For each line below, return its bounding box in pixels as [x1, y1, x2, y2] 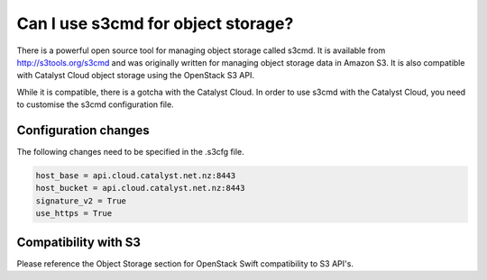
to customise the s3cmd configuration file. [16, 99, 175, 110]
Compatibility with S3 [16, 234, 142, 249]
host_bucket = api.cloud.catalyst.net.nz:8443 [35, 183, 245, 194]
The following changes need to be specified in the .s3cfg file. [16, 147, 245, 158]
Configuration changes [16, 122, 151, 138]
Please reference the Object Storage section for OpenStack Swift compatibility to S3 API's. [16, 257, 354, 269]
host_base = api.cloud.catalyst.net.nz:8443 [35, 171, 236, 180]
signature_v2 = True [35, 195, 126, 206]
